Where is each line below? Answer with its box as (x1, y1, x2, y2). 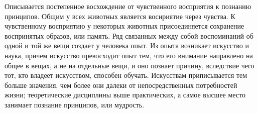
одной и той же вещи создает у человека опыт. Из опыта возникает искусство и (5, 40, 249, 51)
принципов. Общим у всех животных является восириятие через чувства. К (5, 11, 235, 21)
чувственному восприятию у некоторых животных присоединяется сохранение (5, 21, 244, 31)
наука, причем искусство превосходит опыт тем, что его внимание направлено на (5, 50, 253, 60)
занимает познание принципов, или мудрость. (5, 99, 145, 109)
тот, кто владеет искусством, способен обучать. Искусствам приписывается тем (5, 70, 247, 80)
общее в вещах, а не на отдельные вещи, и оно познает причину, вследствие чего (5, 60, 254, 70)
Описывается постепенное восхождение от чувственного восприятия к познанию (5, 1, 251, 11)
